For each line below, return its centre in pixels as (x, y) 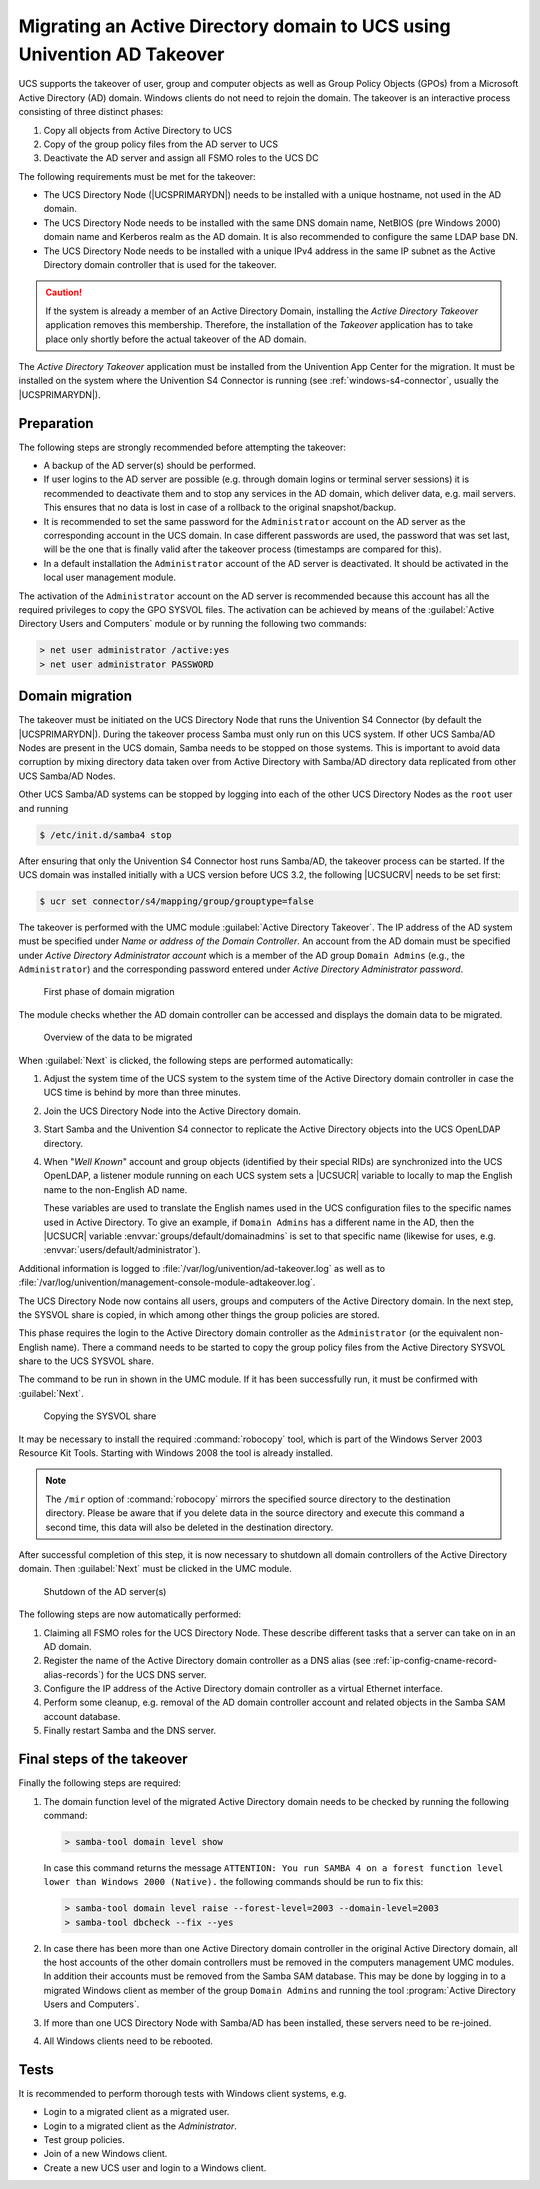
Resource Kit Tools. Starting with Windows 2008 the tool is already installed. (176, 1453)
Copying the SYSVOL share (100, 1416)
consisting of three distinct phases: (91, 112)
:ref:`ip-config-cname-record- (435, 1661)
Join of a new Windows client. (105, 2154)
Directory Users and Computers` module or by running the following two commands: (192, 624)
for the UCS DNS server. (156, 1674)
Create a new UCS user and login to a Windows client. (155, 2167)
